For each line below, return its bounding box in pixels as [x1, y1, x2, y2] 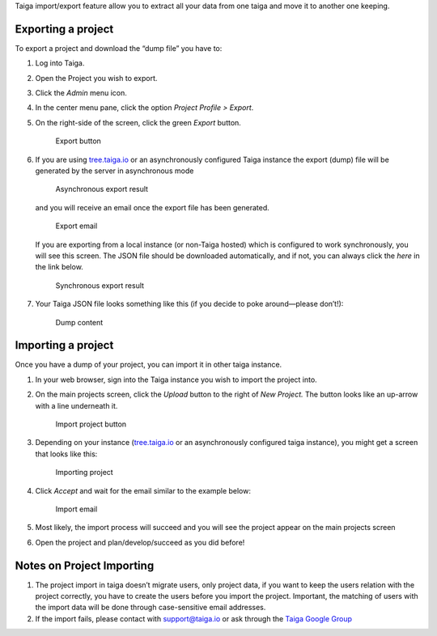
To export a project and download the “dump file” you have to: [15, 43, 223, 53]
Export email [55, 221, 98, 231]
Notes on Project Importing [15, 558, 155, 572]
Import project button [55, 419, 127, 429]
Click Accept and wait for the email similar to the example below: [35, 485, 251, 495]
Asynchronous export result [55, 184, 149, 194]
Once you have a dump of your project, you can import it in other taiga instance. [15, 360, 282, 370]
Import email [55, 504, 98, 514]
